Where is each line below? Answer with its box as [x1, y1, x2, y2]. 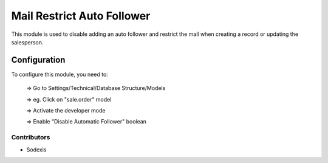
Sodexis [26, 146, 47, 153]
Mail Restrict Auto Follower [11, 9, 151, 23]
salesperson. [11, 38, 44, 46]
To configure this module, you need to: [11, 71, 109, 78]
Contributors [11, 133, 50, 142]
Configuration [11, 55, 66, 65]
